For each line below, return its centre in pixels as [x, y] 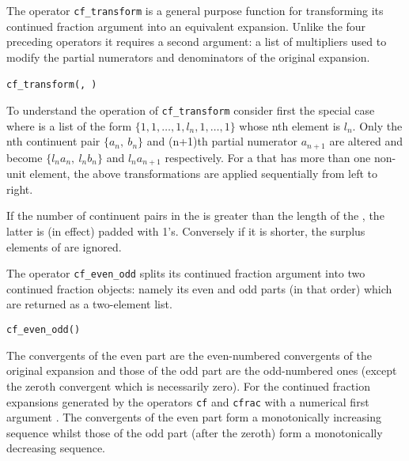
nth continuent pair [53, 141]
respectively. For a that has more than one [268, 157]
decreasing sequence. [56, 448]
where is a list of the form [69, 125]
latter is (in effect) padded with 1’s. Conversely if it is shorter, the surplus [186, 231]
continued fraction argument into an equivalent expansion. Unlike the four [186, 26]
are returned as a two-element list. [89, 304]
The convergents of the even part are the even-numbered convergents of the [189, 355]
